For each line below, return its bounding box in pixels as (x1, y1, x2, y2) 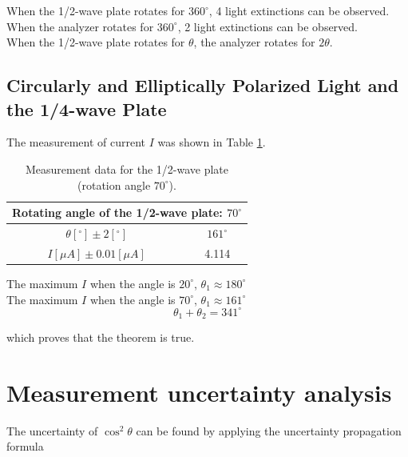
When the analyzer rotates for (6, 18, 154, 34)
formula (6, 438, 44, 455)
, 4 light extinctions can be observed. (208, 2, 390, 18)
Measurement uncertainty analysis (6, 375, 392, 408)
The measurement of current (6, 134, 146, 150)
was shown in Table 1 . (157, 134, 266, 150)
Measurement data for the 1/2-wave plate (25, 160, 229, 177)
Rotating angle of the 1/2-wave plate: (12, 204, 223, 221)
